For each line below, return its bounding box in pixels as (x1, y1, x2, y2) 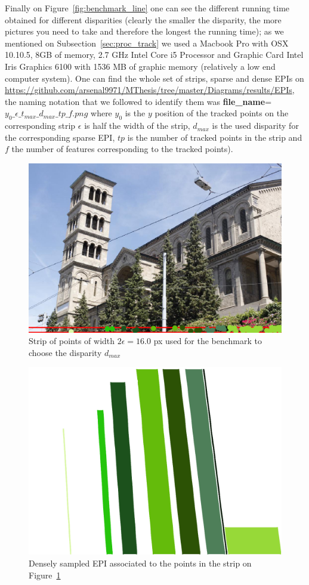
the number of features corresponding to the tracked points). (11, 143, 233, 155)
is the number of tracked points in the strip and (127, 131, 302, 143)
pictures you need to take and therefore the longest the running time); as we (5, 25, 284, 38)
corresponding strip (5, 119, 76, 132)
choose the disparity (29, 346, 102, 358)
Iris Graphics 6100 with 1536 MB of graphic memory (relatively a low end (5, 60, 276, 72)
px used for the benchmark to (153, 335, 262, 347)
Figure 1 (29, 568, 61, 581)
